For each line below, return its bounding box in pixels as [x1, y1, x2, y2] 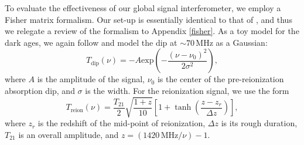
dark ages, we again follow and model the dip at [5, 36, 177, 48]
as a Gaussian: [216, 36, 268, 48]
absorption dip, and [5, 84, 75, 96]
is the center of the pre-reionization [157, 73, 284, 85]
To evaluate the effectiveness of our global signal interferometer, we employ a [5, 2, 281, 14]
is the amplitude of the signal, [37, 73, 145, 85]
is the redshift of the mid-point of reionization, [37, 117, 206, 129]
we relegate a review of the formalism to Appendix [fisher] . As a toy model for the [5, 25, 299, 37]
